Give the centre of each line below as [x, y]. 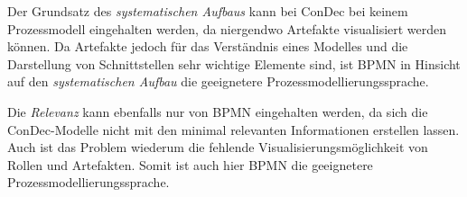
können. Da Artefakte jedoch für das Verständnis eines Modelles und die [208, 46]
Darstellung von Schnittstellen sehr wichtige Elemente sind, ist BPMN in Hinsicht [234, 63]
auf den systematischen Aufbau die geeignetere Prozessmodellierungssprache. [218, 81]
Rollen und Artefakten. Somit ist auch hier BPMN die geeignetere [190, 164]
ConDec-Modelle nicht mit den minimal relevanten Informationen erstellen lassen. [233, 129]
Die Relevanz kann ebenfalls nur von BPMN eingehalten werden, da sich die [218, 111]
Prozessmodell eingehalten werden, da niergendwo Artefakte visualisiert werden [227, 28]
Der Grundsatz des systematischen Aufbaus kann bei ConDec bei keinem [208, 11]
